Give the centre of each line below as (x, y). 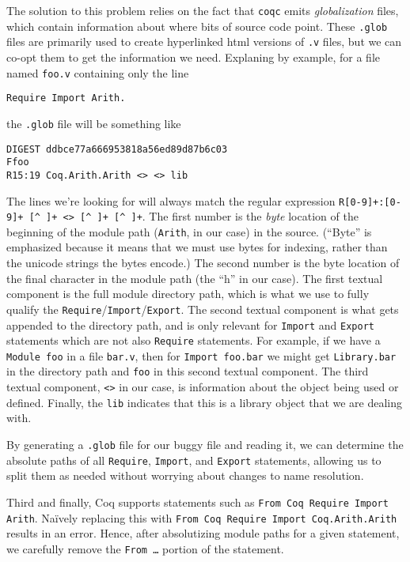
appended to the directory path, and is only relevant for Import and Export (190, 324)
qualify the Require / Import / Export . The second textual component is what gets (203, 309)
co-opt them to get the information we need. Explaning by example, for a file (193, 57)
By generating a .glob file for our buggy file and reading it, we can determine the (205, 445)
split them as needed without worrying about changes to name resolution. (185, 475)
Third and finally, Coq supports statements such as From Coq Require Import (197, 502)
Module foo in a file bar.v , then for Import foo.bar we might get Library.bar (201, 355)
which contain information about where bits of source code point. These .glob (197, 26)
